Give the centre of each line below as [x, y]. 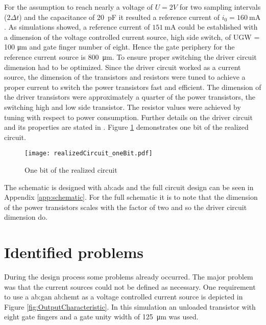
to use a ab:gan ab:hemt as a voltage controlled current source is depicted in [124, 297]
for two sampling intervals [220, 7]
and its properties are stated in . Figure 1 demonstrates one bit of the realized [126, 127]
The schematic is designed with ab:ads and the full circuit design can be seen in [129, 187]
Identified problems [74, 252]
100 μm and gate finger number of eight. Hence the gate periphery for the [119, 47]
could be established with [218, 27]
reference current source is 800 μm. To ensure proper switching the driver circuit [130, 56]
